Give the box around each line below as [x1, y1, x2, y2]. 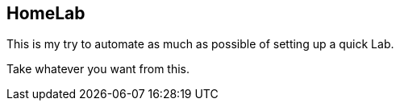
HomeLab [6, 3, 85, 23]
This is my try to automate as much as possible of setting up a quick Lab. [6, 37, 394, 51]
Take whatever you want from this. [6, 62, 190, 76]
